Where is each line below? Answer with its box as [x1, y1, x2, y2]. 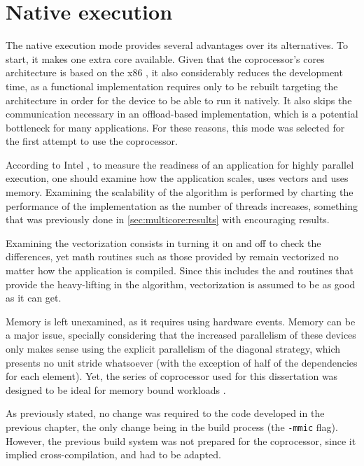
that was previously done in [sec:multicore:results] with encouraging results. [6, 212, 330, 227]
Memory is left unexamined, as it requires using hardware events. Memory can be [6, 313, 356, 328]
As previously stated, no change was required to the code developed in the [6, 406, 325, 421]
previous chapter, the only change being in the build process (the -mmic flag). [6, 419, 338, 434]
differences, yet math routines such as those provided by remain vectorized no [6, 249, 339, 264]
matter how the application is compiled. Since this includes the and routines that [6, 263, 354, 278]
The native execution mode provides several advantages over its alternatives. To [6, 38, 348, 52]
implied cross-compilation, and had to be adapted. [6, 447, 221, 462]
